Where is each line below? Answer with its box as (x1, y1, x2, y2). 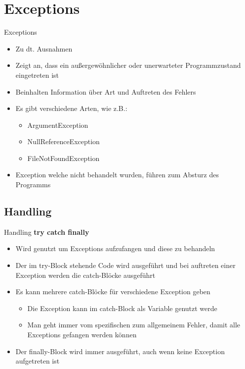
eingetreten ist (15, 69, 59, 80)
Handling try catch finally (4, 226, 89, 237)
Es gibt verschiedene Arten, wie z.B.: (15, 103, 127, 113)
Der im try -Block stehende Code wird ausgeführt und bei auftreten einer (15, 260, 236, 270)
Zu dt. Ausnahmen (15, 43, 73, 53)
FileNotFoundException (27, 153, 100, 163)
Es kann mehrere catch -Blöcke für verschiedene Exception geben (15, 286, 210, 297)
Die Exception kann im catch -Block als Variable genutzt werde (27, 303, 217, 313)
